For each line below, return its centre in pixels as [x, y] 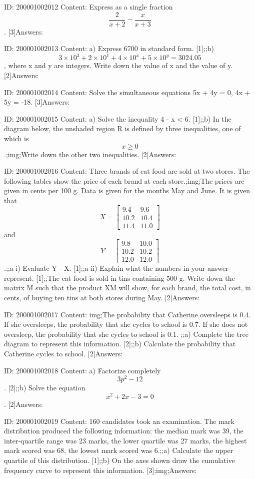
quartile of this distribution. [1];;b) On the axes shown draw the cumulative [119, 460]
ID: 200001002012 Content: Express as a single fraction [88, 7]
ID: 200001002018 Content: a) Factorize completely [82, 370]
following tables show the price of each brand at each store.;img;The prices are [124, 180]
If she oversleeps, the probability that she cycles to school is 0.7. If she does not [126, 324]
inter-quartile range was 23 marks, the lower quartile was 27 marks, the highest [125, 440]
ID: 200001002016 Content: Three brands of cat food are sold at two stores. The [127, 171]
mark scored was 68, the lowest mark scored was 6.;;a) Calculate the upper [119, 450]
